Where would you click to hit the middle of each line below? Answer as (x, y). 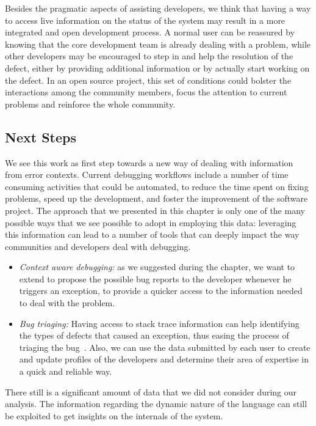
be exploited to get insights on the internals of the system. (114, 415)
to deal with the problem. (67, 303)
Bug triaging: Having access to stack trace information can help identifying (159, 323)
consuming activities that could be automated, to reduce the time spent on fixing (157, 186)
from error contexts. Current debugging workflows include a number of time (147, 174)
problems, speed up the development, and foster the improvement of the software (156, 198)
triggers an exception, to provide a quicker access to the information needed (161, 291)
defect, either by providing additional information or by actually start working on (157, 68)
